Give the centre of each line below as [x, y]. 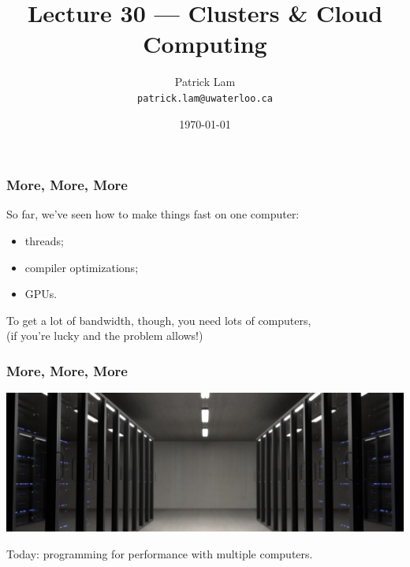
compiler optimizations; [82, 267]
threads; [44, 241]
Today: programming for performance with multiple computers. [160, 554]
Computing [205, 44]
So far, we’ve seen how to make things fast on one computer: [153, 214]
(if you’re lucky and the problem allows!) [105, 336]
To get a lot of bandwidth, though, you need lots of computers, [159, 320]
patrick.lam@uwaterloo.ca [205, 98]
